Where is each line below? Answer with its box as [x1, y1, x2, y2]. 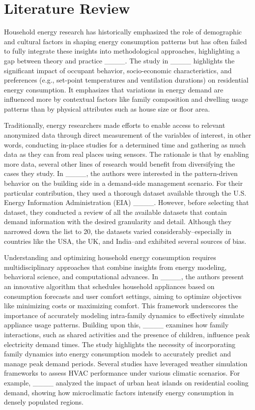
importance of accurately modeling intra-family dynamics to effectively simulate [4, 310, 245, 320]
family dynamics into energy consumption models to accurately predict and [4, 349, 231, 359]
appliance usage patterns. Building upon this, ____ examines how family [4, 320, 229, 330]
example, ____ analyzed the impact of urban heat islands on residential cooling [4, 377, 249, 387]
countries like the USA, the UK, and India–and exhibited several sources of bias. [4, 235, 247, 246]
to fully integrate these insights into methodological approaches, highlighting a [4, 46, 240, 56]
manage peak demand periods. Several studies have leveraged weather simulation [4, 358, 248, 368]
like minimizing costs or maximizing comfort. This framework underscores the [4, 300, 238, 311]
